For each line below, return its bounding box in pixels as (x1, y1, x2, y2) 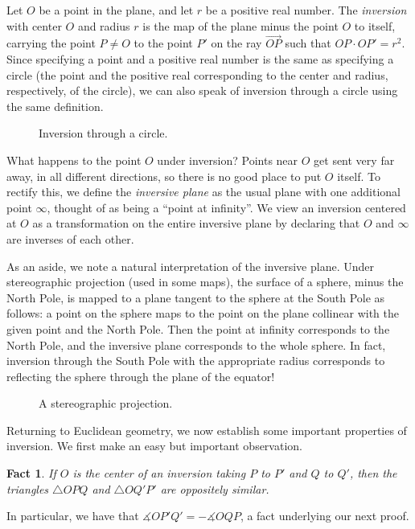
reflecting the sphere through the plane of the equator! (6, 367, 275, 384)
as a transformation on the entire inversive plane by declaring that (32, 215, 360, 232)
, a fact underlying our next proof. (240, 507, 409, 524)
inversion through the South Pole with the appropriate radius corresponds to (6, 352, 385, 369)
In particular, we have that (6, 507, 139, 524)
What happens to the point (6, 151, 142, 168)
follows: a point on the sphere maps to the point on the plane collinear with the (6, 305, 399, 322)
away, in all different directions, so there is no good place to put (6, 167, 322, 184)
